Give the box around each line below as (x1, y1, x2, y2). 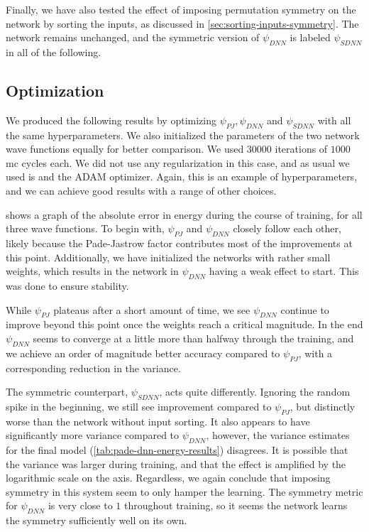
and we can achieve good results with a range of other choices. (6, 183, 277, 197)
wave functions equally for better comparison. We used (6, 141, 244, 156)
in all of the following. (6, 44, 101, 59)
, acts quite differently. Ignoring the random (159, 384, 351, 399)
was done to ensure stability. (6, 278, 129, 293)
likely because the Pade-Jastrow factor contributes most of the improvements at (6, 235, 353, 250)
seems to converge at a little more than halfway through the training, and (33, 330, 354, 345)
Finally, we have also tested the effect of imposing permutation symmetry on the (6, 2, 356, 16)
